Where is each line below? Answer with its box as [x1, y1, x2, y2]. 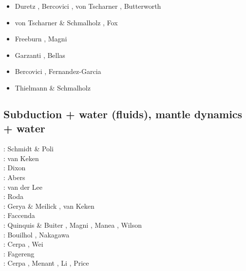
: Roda [3, 191, 24, 201]
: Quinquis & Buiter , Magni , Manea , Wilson [3, 219, 142, 230]
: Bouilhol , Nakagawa [3, 229, 70, 239]
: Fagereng [3, 248, 35, 258]
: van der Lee [3, 181, 42, 192]
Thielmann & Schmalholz [15, 82, 91, 92]
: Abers [3, 172, 25, 182]
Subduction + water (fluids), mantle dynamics [3, 106, 243, 121]
